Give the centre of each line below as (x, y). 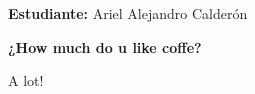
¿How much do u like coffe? (105, 46)
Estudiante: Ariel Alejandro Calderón (128, 13)
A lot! (26, 80)
